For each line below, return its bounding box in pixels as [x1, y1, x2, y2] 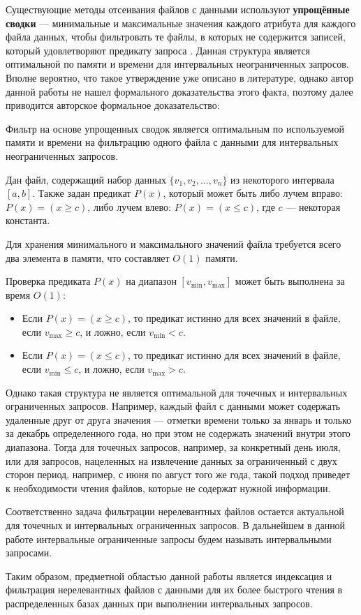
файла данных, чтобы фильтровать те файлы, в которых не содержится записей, [6, 29, 346, 44]
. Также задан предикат [32, 186, 131, 200]
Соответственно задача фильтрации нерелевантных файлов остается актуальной [6, 504, 344, 519]
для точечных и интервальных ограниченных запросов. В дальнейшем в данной [6, 518, 346, 532]
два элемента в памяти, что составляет [6, 250, 170, 265]
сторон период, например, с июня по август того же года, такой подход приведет [6, 467, 351, 482]
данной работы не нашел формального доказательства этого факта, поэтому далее [6, 84, 353, 98]
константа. [6, 213, 50, 228]
